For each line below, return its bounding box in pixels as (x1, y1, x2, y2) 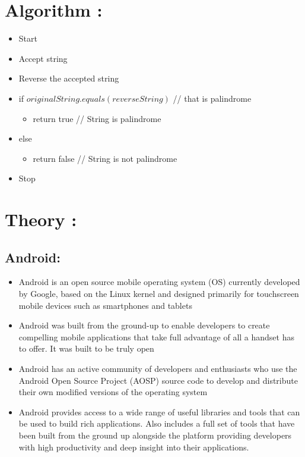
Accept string (18, 52, 68, 64)
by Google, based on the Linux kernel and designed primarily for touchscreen (18, 287, 299, 300)
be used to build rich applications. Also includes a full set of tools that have (18, 417, 295, 430)
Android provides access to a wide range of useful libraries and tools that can (18, 405, 300, 418)
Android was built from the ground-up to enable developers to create (18, 319, 270, 331)
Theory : (5, 207, 77, 231)
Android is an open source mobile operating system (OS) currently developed (18, 276, 300, 288)
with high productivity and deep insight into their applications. (18, 440, 249, 453)
